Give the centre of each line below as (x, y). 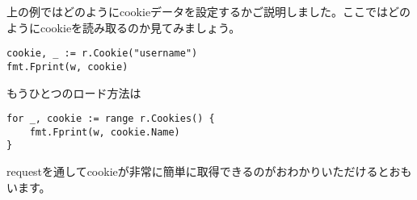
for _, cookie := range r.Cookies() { (111, 119)
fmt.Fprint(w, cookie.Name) (105, 132)
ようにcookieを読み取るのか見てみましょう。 (124, 27)
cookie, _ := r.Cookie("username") (102, 54)
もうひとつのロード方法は (74, 92)
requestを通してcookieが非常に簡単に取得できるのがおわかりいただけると (198, 171)
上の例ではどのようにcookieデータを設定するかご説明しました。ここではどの (209, 11)
